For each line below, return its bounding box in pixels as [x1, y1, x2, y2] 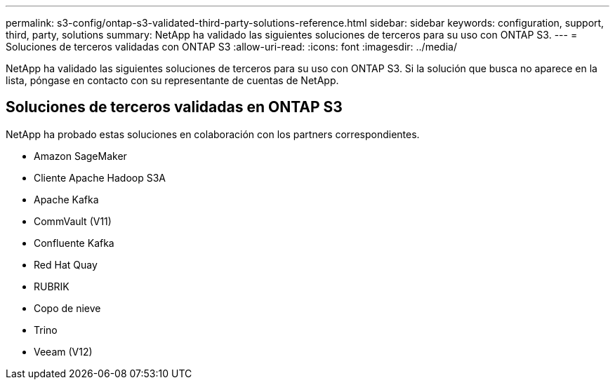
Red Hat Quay [34, 258, 98, 271]
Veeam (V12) [34, 345, 93, 358]
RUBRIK [34, 280, 70, 292]
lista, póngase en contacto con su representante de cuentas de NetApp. [6, 74, 339, 86]
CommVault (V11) [34, 215, 112, 227]
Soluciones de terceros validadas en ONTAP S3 [6, 98, 343, 116]
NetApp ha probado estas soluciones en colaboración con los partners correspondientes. [6, 128, 420, 140]
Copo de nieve [34, 302, 101, 314]
